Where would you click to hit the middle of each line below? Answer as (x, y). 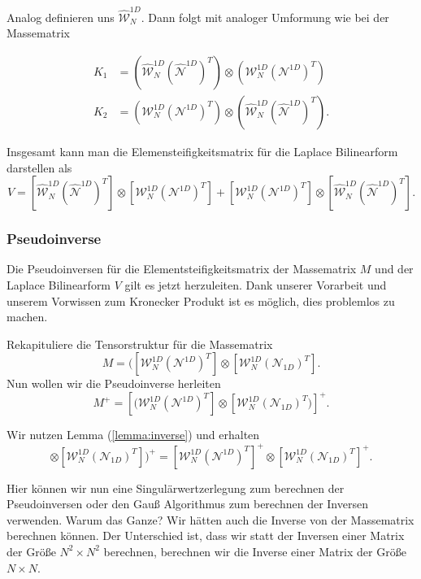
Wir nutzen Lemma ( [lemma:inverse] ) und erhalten (133, 435)
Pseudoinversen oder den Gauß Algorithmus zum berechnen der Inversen (187, 504)
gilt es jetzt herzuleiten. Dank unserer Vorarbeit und (256, 284)
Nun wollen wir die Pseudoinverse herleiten (114, 383)
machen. (27, 317)
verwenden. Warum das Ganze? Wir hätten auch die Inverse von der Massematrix (210, 519)
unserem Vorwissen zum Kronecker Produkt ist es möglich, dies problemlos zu (201, 300)
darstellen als (39, 167)
